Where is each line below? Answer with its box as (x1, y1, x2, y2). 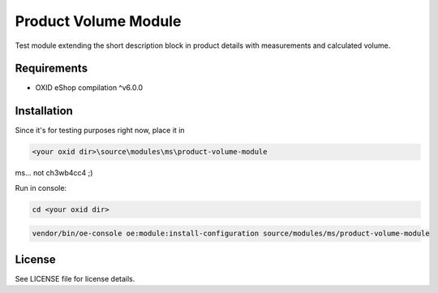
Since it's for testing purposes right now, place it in (15, 126, 186, 136)
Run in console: (15, 183, 67, 192)
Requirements (15, 62, 88, 75)
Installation (15, 104, 73, 118)
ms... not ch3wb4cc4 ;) (15, 168, 93, 178)
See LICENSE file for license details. (15, 274, 135, 283)
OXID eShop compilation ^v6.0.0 (35, 83, 144, 93)
